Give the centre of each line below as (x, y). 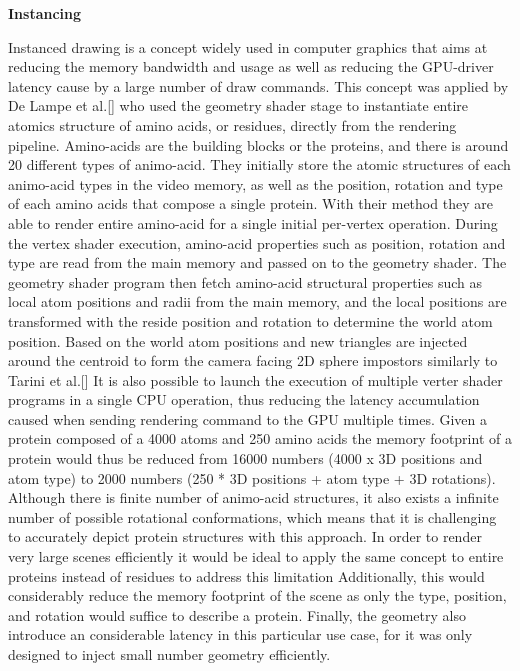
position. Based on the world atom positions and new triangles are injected (238, 340)
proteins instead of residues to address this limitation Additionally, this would (246, 575)
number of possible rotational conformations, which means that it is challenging (252, 516)
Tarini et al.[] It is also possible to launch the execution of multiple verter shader (255, 379)
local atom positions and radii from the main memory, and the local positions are (257, 301)
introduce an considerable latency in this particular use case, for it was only (240, 634)
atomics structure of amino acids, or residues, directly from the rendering (232, 124)
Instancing (45, 13)
